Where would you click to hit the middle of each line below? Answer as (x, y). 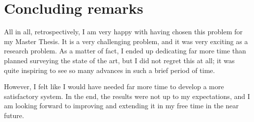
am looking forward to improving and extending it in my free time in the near (121, 106)
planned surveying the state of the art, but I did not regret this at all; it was (119, 60)
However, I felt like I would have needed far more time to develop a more (114, 86)
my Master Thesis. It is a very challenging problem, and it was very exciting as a (126, 41)
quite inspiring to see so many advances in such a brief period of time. (110, 70)
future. (14, 115)
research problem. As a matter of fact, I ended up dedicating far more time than (125, 51)
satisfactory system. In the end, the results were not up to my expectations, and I (127, 96)
